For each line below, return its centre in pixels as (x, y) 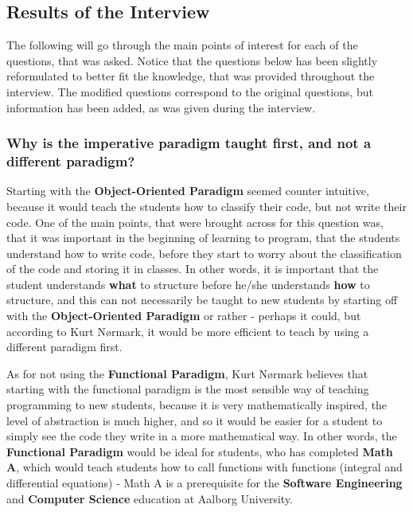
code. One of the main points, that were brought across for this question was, (195, 222)
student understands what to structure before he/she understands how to (188, 284)
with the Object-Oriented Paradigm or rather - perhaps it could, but (184, 316)
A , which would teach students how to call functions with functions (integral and (205, 467)
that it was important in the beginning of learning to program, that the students (203, 238)
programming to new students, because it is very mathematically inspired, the (197, 405)
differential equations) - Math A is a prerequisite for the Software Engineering (205, 483)
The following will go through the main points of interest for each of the (182, 45)
